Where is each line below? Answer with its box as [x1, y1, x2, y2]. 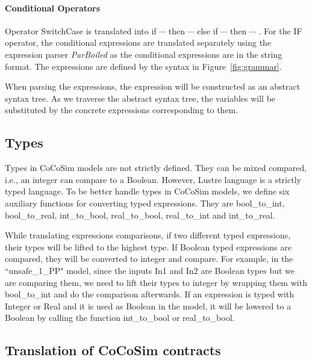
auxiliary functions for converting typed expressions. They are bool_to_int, [5, 196, 285, 209]
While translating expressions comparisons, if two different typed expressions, [5, 229, 291, 241]
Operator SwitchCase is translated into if [5, 24, 157, 37]
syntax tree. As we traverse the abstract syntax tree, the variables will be [5, 92, 276, 104]
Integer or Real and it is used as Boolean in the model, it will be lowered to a [5, 299, 292, 312]
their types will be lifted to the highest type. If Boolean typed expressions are [5, 240, 292, 253]
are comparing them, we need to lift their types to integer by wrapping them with [5, 276, 307, 288]
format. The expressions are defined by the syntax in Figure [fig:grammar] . [5, 60, 282, 72]
